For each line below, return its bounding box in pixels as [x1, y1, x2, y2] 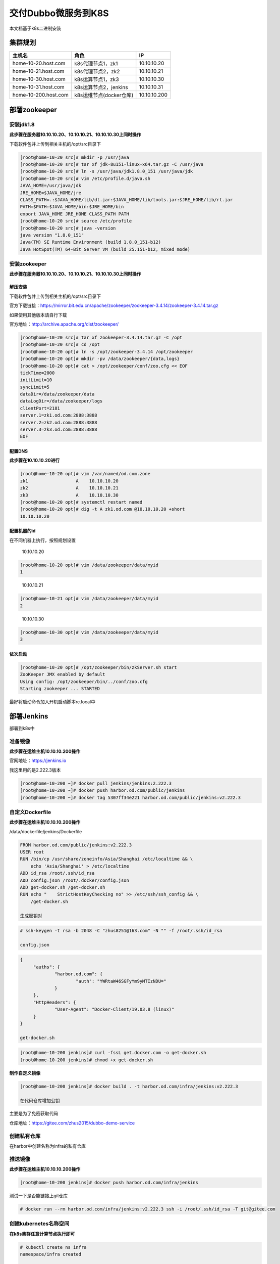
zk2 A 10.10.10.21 [20, 485, 119, 491]
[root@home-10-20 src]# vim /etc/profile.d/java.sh [20, 175, 151, 182]
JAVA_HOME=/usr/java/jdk [20, 183, 82, 189]
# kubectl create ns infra [20, 1244, 87, 1250]
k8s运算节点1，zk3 [74, 76, 119, 83]
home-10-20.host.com [12, 60, 66, 67]
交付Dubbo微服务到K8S [9, 8, 109, 19]
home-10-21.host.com [12, 68, 65, 75]
